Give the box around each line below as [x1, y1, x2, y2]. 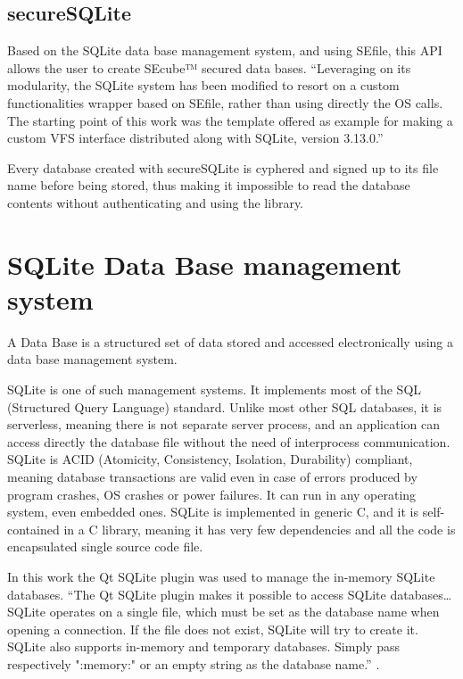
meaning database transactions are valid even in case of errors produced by [7, 468, 418, 486]
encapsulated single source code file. [7, 537, 203, 556]
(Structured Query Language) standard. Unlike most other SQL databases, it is [7, 397, 442, 416]
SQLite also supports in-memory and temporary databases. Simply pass [7, 637, 400, 656]
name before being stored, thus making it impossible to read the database [7, 176, 410, 195]
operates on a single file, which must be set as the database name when [49, 602, 440, 621]
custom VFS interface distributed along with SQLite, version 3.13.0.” [7, 128, 384, 147]
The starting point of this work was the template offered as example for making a [7, 111, 453, 129]
